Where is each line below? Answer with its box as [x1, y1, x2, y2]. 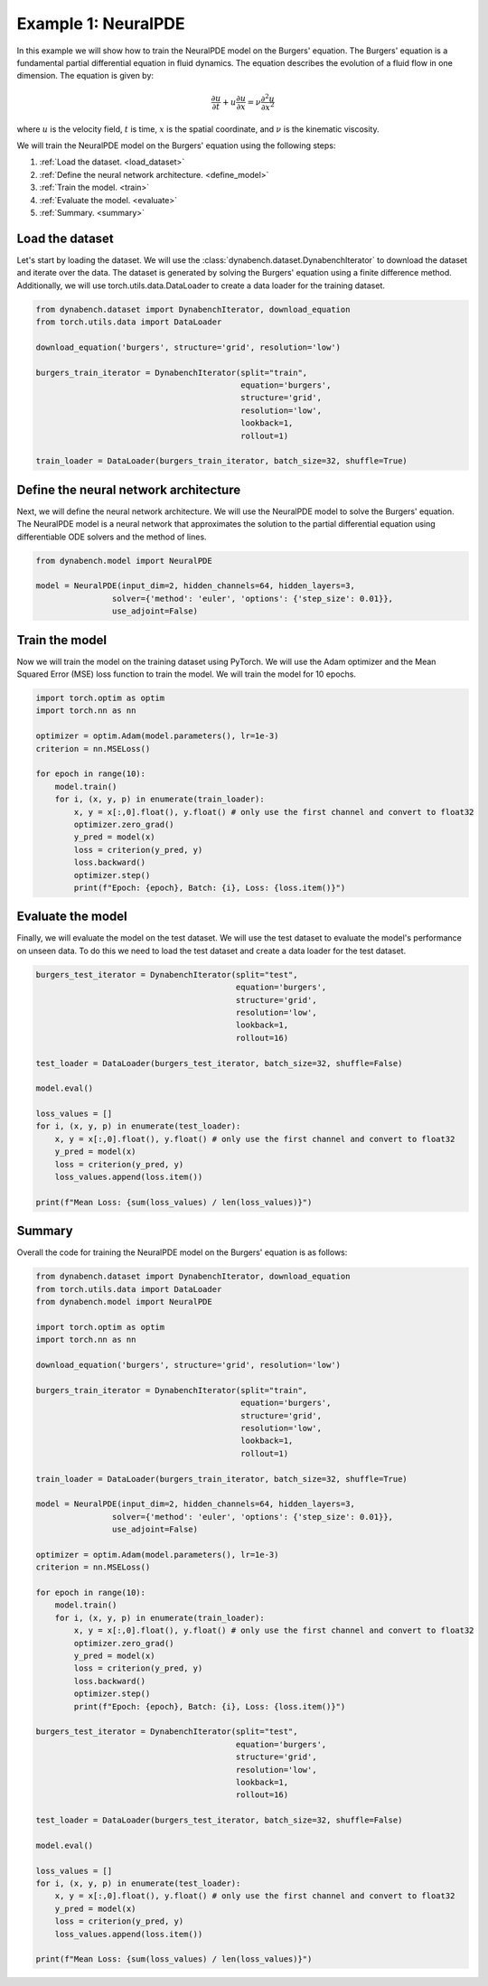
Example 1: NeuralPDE [16, 14, 185, 33]
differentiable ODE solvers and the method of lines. [16, 531, 207, 542]
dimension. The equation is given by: [16, 70, 154, 81]
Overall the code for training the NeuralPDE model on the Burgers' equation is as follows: [16, 1247, 348, 1258]
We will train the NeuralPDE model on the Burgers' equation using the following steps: [16, 140, 336, 151]
